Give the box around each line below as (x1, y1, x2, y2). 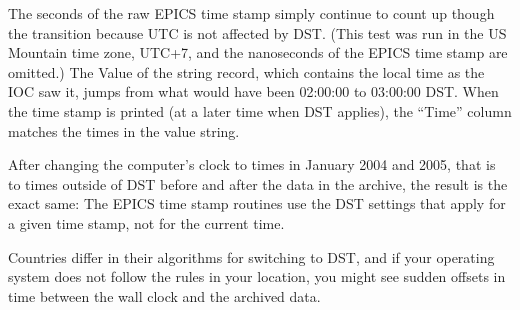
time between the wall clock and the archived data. (8, 285, 321, 306)
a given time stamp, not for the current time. (8, 212, 285, 233)
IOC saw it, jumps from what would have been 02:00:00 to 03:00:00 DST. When (8, 81, 499, 102)
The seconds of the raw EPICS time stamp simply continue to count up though (8, 3, 495, 23)
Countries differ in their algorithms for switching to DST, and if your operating (8, 246, 495, 267)
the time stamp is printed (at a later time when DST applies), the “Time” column (8, 100, 512, 121)
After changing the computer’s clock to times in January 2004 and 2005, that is (8, 154, 496, 175)
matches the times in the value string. (8, 120, 240, 141)
